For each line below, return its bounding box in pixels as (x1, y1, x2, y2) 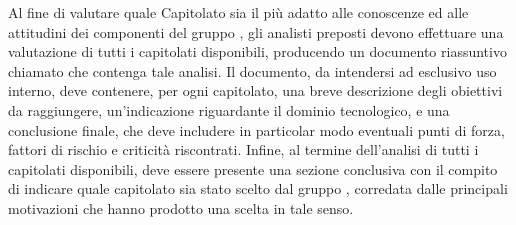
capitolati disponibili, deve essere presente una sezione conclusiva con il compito (8, 158, 498, 179)
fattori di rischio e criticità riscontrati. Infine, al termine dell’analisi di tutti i (8, 139, 479, 160)
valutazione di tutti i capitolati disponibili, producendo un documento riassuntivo (8, 41, 507, 62)
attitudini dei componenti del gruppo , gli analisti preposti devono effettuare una (8, 21, 504, 42)
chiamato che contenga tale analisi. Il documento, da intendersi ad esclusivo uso (8, 60, 497, 81)
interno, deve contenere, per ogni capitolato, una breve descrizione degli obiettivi (8, 80, 503, 101)
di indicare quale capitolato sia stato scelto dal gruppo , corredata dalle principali (8, 178, 508, 199)
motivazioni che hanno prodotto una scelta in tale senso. (8, 197, 354, 218)
